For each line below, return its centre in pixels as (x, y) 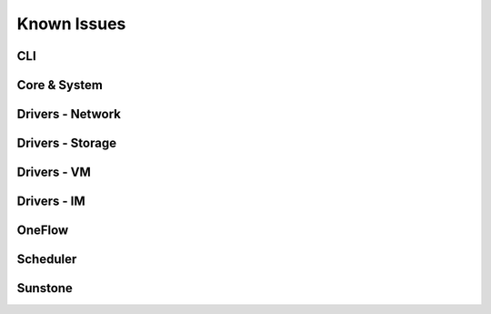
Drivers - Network (69, 114)
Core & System (60, 85)
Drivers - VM (54, 172)
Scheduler (47, 259)
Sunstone (45, 288)
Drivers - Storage (67, 143)
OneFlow (43, 231)
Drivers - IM (51, 202)
